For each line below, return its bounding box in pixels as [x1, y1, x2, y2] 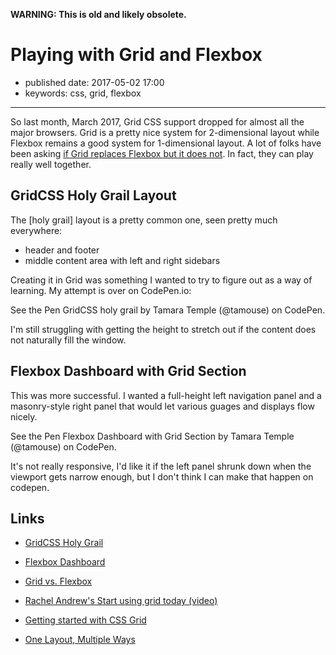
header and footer [24, 244, 100, 256]
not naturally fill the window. [10, 334, 127, 346]
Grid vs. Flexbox [24, 575, 93, 588]
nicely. [10, 410, 38, 423]
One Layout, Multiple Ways [24, 634, 136, 646]
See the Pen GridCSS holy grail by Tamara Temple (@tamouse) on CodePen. [10, 304, 326, 316]
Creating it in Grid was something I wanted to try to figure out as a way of [10, 274, 313, 286]
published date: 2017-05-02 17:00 [24, 76, 165, 88]
